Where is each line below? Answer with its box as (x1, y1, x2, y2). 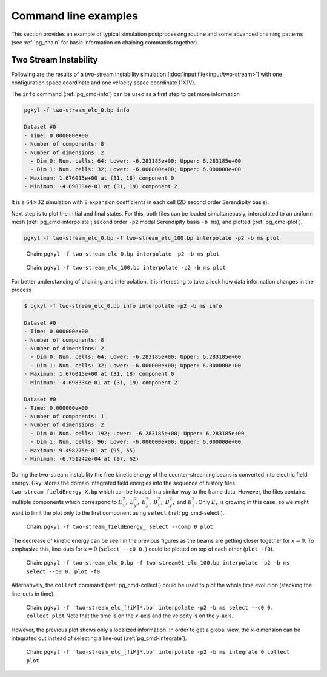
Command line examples (11, 9, 139, 22)
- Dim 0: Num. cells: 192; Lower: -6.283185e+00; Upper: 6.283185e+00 (30, 430, 245, 437)
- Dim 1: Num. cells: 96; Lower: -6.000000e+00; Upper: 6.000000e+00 (30, 438, 242, 446)
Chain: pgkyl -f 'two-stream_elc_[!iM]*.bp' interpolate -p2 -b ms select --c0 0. (26, 604, 274, 611)
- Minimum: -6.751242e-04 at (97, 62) (24, 455, 139, 463)
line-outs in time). (11, 590, 56, 597)
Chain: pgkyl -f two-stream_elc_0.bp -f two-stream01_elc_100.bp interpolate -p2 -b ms (26, 559, 290, 566)
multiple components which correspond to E (11, 498, 123, 505)
